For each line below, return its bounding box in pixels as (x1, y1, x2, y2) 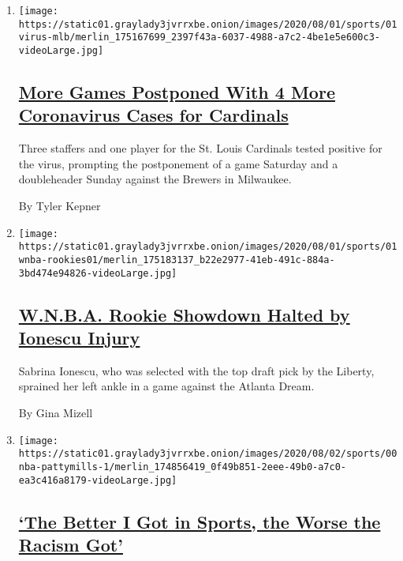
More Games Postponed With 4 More (18, 80, 335, 104)
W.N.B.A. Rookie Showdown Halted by (18, 302, 350, 326)
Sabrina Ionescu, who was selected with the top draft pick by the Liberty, (18, 362, 375, 378)
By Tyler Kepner (18, 198, 101, 213)
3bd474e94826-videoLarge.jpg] (18, 267, 177, 279)
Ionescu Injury (18, 326, 140, 349)
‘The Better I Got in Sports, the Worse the (18, 509, 381, 533)
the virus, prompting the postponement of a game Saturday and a (18, 155, 338, 171)
